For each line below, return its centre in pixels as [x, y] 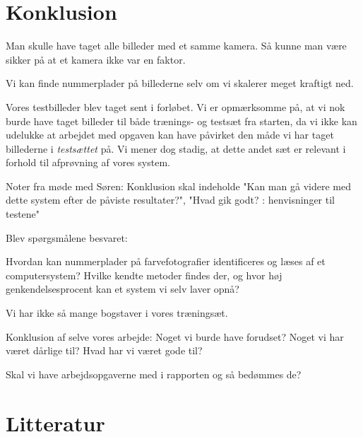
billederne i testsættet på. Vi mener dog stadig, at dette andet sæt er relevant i [176, 148]
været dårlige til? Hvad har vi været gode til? [104, 350]
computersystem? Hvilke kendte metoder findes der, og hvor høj [144, 275]
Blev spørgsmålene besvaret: [67, 237]
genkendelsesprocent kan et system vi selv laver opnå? [123, 289]
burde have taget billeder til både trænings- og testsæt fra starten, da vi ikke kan [181, 121]
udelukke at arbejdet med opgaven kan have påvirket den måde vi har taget [170, 135]
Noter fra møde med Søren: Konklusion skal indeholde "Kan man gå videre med [178, 186]
